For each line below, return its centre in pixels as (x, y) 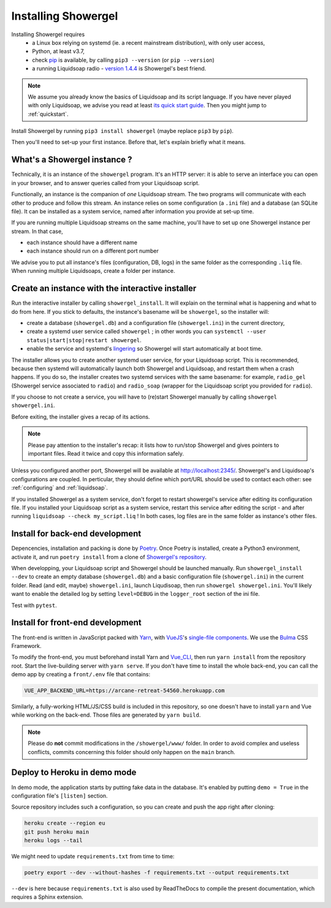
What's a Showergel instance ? (72, 160)
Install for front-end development (77, 623)
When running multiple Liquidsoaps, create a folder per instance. (93, 271)
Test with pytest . (34, 605)
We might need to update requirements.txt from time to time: (93, 856)
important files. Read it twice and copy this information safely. (106, 454)
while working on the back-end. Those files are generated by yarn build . (106, 715)
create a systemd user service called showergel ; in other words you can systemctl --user (146, 332)
